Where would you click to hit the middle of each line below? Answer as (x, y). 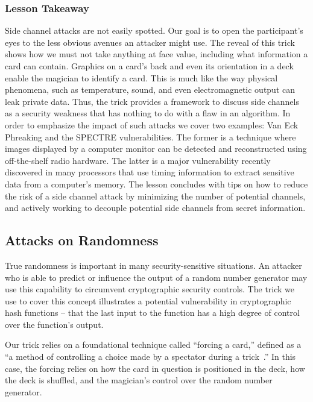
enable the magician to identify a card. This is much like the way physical (141, 77)
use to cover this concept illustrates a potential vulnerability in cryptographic (148, 300)
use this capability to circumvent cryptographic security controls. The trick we (150, 289)
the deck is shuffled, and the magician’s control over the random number (139, 380)
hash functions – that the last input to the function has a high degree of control (152, 312)
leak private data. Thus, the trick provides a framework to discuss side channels (152, 101)
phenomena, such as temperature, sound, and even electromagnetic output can (150, 90)
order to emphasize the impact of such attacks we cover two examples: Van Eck (152, 124)
